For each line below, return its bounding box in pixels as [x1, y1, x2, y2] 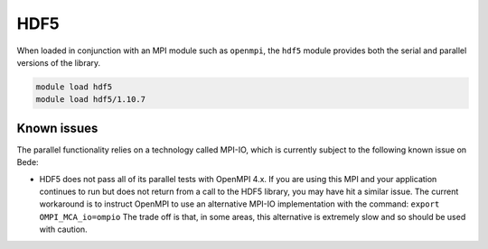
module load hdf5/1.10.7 [35, 95, 146, 105]
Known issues [16, 120, 99, 135]
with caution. [39, 224, 88, 235]
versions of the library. [16, 57, 101, 68]
